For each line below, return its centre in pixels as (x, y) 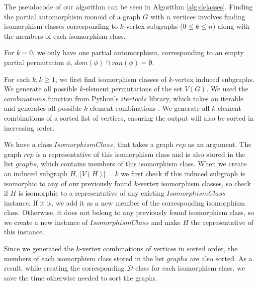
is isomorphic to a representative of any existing (91, 193)
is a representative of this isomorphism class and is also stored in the (141, 154)
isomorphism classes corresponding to (61, 26)
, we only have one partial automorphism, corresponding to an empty (138, 52)
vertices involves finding (209, 16)
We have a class (28, 144)
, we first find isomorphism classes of (111, 79)
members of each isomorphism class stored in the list (84, 258)
